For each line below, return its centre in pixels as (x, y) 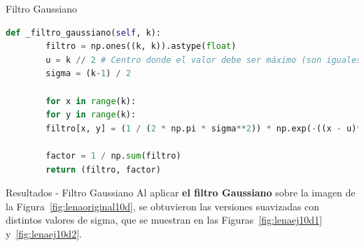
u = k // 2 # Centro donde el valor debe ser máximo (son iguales (204, 60)
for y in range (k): (91, 115)
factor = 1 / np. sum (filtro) (113, 155)
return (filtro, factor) (103, 169)
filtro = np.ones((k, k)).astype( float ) (141, 46)
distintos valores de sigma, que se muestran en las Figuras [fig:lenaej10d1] (164, 220)
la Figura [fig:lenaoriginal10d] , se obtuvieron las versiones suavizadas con (163, 206)
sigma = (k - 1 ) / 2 (89, 74)
